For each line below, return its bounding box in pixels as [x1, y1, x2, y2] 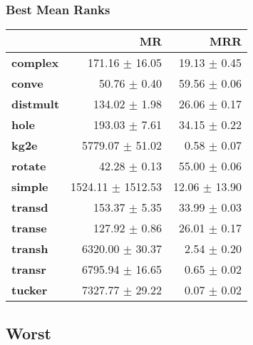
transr [11, 261, 46, 278]
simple [11, 178, 48, 195]
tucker [11, 282, 48, 299]
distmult [11, 96, 60, 113]
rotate [11, 158, 46, 175]
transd [11, 199, 48, 216]
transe [11, 220, 47, 237]
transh [11, 240, 48, 257]
